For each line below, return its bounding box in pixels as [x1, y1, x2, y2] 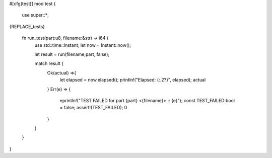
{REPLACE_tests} [9, 23, 45, 30]
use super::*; [22, 12, 49, 18]
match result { [34, 60, 64, 66]
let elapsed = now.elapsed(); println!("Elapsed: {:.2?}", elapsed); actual [59, 77, 206, 83]
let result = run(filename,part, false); [34, 51, 110, 57]
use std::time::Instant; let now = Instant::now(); [34, 42, 131, 48]
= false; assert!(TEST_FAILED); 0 [59, 105, 127, 111]
